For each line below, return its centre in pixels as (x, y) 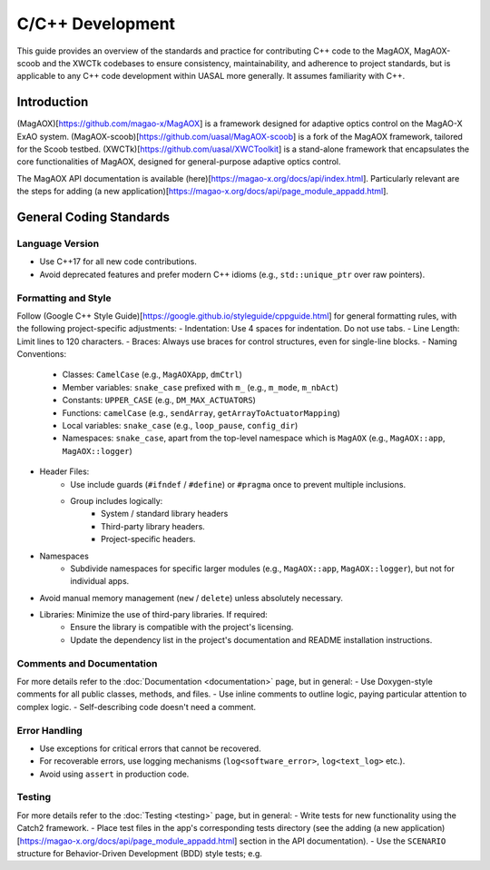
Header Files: (64, 471)
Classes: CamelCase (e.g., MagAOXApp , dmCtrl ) (152, 375)
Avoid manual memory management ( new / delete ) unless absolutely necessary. (191, 598)
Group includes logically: (117, 500)
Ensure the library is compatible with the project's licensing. (182, 628)
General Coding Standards (93, 217)
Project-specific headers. (148, 539)
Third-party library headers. (153, 526)
